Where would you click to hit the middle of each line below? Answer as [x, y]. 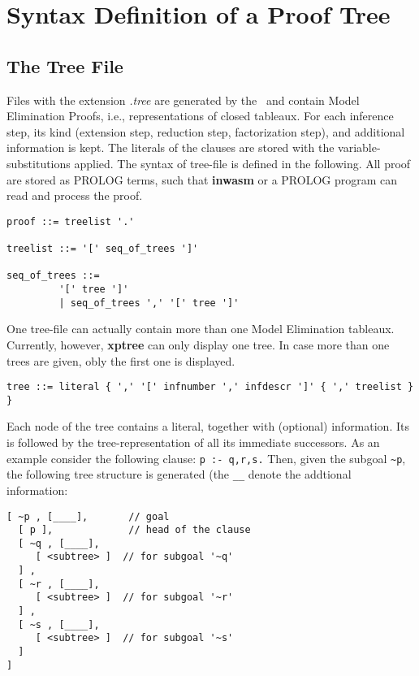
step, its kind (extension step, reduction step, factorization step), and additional [206, 131]
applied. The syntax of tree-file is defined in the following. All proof [242, 163]
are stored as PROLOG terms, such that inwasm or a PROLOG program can [202, 179]
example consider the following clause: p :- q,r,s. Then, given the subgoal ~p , [206, 458]
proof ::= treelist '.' [71, 221]
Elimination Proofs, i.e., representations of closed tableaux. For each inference [200, 116]
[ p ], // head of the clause [134, 530]
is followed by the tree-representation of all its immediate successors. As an [193, 442]
